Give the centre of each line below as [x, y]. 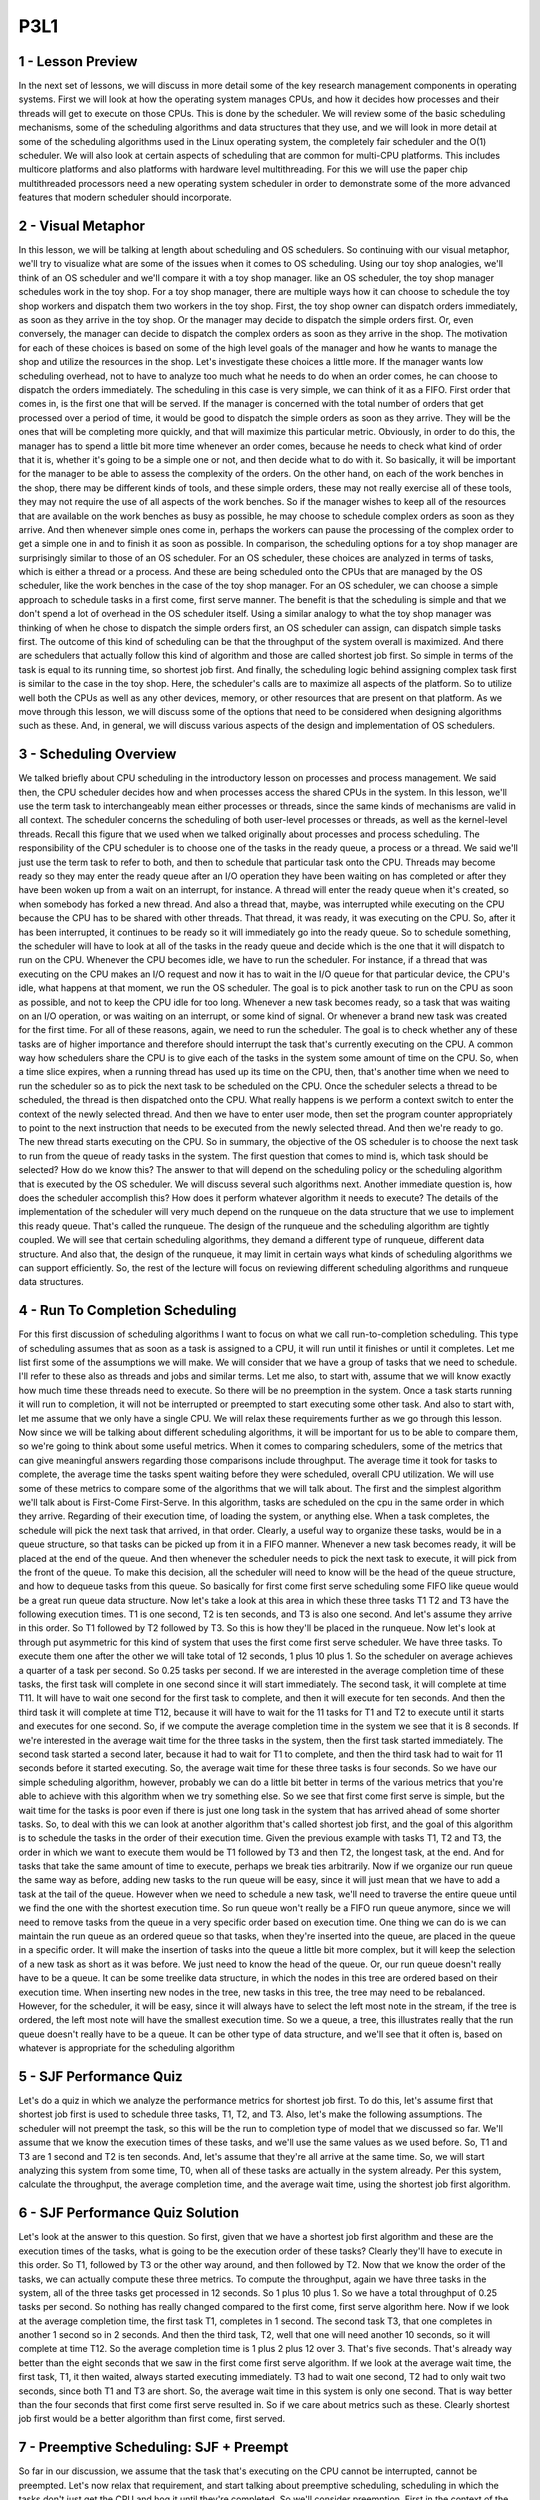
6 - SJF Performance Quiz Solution [129, 2213]
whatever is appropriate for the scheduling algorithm [126, 2048]
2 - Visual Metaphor [81, 226]
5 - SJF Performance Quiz [100, 2076]
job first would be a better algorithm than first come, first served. [152, 2419]
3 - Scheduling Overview [97, 754]
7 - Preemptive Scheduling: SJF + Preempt [153, 2447]
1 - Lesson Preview [78, 61]
